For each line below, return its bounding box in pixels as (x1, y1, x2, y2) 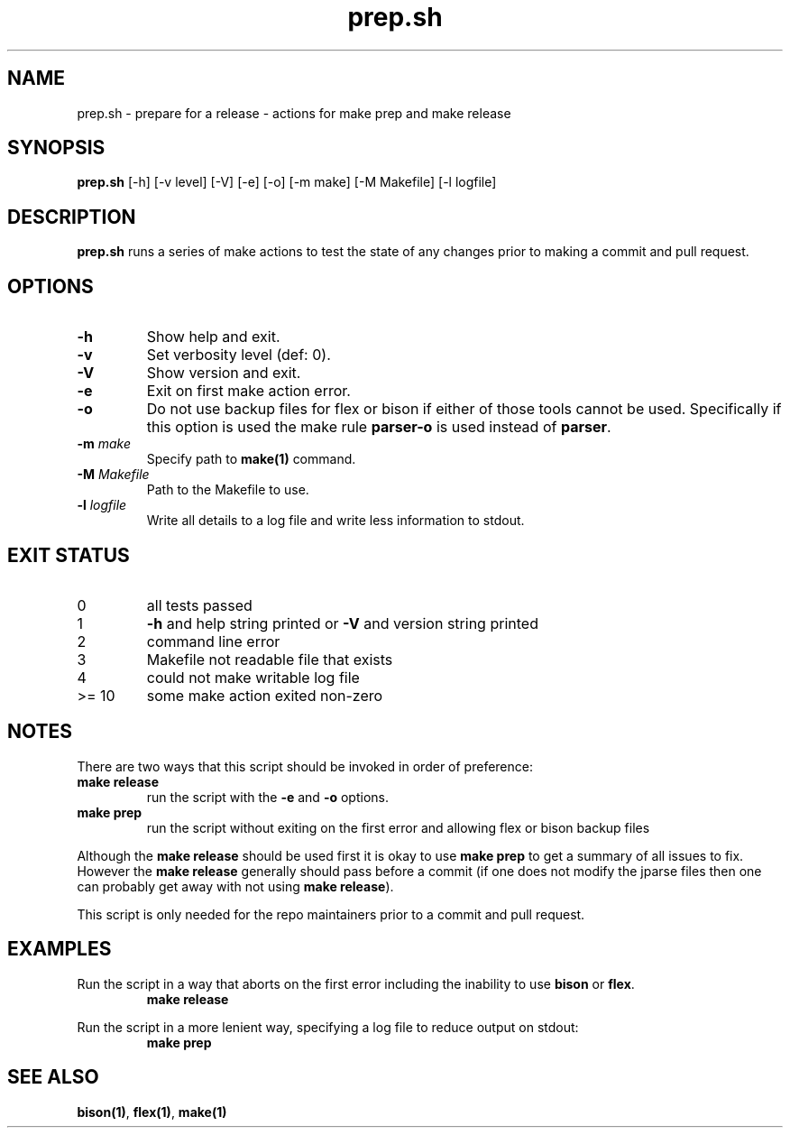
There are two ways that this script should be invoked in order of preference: (77, 758, 533, 774)
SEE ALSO (7, 1066, 99, 1089)
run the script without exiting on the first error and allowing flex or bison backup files (146, 819, 650, 835)
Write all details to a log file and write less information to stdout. (146, 512, 525, 529)
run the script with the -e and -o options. (146, 789, 389, 805)
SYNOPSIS (7, 136, 106, 160)
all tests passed (146, 595, 253, 614)
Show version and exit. (146, 364, 301, 383)
